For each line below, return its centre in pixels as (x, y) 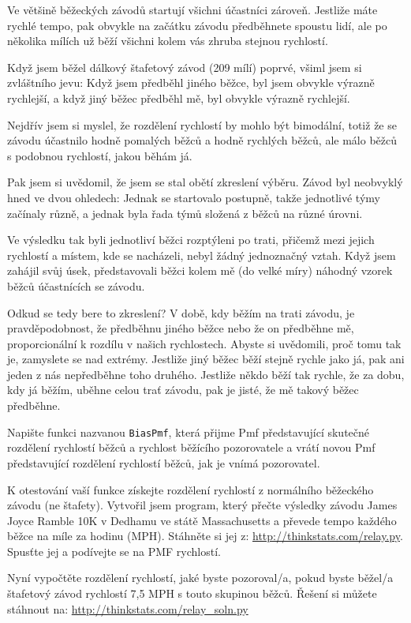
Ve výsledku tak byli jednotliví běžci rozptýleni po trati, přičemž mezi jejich (191, 240)
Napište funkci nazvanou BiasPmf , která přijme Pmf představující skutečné (189, 432)
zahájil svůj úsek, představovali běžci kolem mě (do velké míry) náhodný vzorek (200, 270)
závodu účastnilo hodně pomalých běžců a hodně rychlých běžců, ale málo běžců (202, 140)
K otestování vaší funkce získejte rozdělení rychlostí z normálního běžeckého (191, 489)
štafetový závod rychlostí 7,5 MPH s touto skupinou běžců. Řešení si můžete (192, 593)
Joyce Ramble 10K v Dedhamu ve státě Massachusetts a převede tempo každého (202, 520)
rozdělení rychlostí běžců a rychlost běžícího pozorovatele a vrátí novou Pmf (191, 447)
